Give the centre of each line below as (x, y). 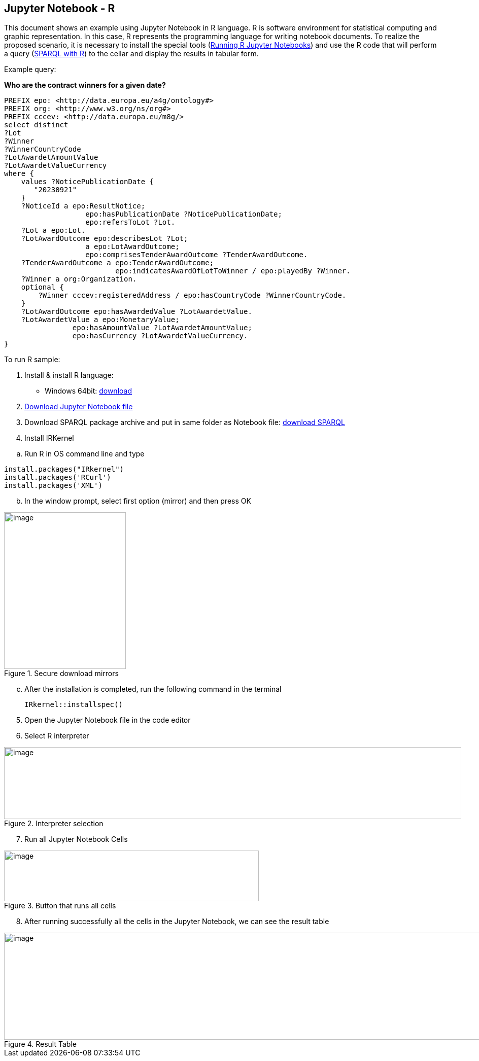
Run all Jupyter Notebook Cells (76, 839)
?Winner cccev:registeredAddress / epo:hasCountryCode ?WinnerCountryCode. (192, 295)
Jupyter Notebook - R (60, 8)
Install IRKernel (49, 438)
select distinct (36, 125)
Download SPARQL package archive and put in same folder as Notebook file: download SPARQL (185, 422)
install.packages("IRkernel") (64, 469)
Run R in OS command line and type (84, 454)
